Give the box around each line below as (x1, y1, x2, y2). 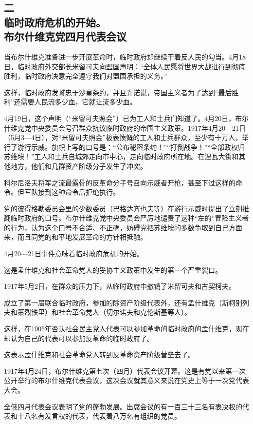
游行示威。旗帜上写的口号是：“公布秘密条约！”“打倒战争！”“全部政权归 (17, 141, 245, 152)
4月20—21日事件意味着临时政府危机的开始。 (4, 248, 144, 259)
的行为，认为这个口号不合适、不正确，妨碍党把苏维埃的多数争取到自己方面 (4, 222, 242, 232)
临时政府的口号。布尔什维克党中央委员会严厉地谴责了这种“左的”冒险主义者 (10, 213, 249, 223)
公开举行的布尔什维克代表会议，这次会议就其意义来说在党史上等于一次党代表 (4, 375, 249, 385)
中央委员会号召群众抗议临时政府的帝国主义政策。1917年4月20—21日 (31, 122, 246, 133)
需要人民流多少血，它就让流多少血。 (20, 97, 137, 107)
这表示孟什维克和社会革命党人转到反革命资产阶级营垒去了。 (4, 349, 195, 360)
